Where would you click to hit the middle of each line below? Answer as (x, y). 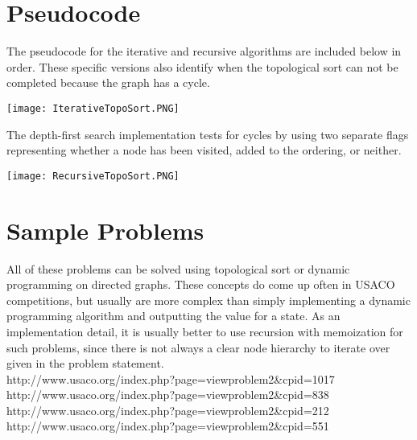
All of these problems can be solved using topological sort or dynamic (178, 268)
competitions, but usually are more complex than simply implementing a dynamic (208, 300)
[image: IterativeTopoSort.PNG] (93, 108)
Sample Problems (105, 230)
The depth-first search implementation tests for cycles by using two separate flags (208, 134)
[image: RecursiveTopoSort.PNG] (93, 176)
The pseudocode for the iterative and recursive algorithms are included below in (204, 51)
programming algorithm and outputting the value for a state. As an (173, 316)
